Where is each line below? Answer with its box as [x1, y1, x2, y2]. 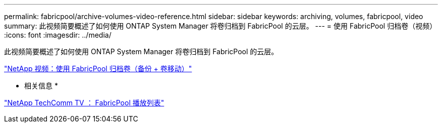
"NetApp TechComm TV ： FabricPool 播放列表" [4, 98, 164, 107]
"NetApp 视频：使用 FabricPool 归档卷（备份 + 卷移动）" [4, 64, 192, 73]
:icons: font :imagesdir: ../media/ [4, 31, 112, 39]
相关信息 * [24, 81, 58, 90]
